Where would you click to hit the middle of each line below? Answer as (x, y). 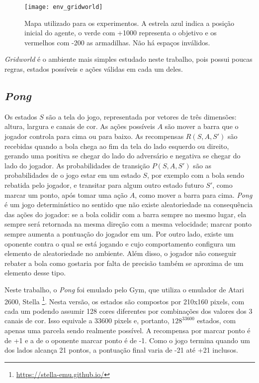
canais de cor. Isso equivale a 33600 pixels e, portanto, (87, 320)
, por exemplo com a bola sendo (195, 175)
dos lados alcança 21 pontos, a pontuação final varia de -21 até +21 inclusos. (121, 350)
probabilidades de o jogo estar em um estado (73, 175)
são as (202, 165)
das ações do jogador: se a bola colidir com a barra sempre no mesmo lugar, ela (126, 214)
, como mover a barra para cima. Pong (194, 194)
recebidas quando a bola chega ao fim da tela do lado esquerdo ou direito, (117, 146)
